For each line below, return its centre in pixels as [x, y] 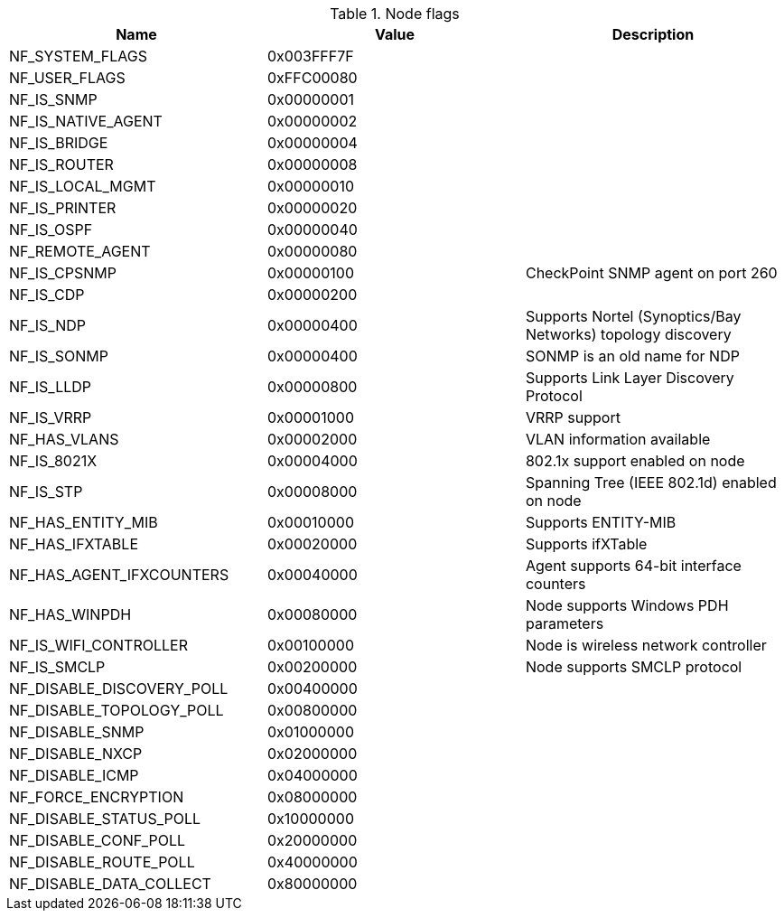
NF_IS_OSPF [51, 229]
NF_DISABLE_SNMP [77, 732]
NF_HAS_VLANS [64, 439]
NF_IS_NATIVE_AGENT [86, 121]
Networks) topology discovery [628, 334]
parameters [565, 623]
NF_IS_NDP [48, 325]
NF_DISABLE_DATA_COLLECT [110, 884]
